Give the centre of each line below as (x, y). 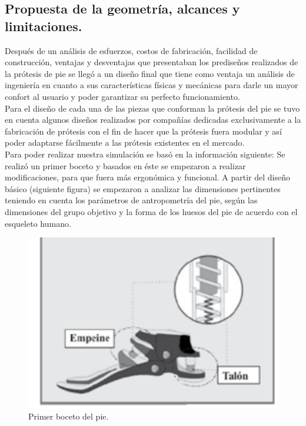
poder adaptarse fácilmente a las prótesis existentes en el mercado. (125, 142)
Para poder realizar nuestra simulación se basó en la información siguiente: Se (145, 154)
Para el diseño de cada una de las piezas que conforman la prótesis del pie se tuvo (152, 108)
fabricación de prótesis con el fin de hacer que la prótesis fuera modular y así (143, 131)
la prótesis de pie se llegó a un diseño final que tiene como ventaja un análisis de (150, 73)
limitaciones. (44, 26)
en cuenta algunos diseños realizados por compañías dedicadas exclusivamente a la (153, 120)
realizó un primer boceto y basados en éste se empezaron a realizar (125, 165)
